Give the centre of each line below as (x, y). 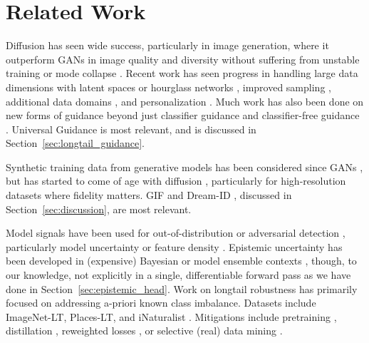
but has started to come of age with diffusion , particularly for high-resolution (176, 181)
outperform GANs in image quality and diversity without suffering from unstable (183, 59)
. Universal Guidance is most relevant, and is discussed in (131, 129)
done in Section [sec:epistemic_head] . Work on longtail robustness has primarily (182, 288)
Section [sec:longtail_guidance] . (75, 143)
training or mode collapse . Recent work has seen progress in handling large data (182, 73)
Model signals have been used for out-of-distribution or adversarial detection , (176, 233)
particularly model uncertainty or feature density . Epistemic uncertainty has (174, 246)
